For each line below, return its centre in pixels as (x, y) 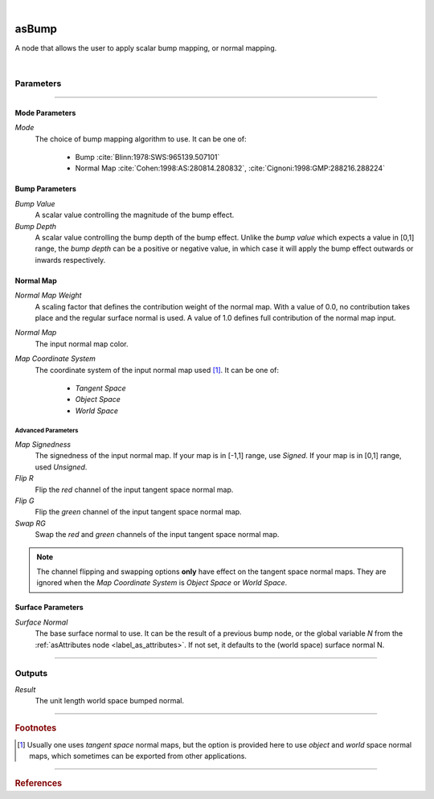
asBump (36, 29)
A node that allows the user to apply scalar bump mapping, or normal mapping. (146, 47)
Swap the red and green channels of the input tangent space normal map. (157, 535)
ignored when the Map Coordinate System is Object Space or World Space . (162, 583)
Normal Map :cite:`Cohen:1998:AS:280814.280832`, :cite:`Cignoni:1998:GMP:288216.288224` (230, 168)
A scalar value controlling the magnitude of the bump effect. (135, 215)
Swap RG (30, 523)
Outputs (31, 674)
